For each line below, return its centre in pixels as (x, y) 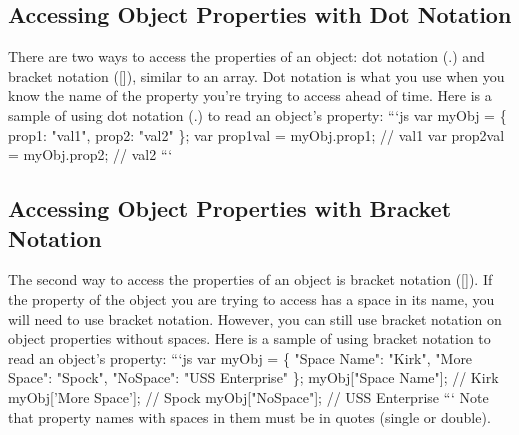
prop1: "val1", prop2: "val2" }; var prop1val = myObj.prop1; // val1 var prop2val (256, 134)
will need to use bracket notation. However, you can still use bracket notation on (255, 318)
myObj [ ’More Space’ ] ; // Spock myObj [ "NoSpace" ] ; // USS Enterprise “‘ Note (248, 396)
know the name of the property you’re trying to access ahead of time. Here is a (250, 95)
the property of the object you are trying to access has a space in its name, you (251, 298)
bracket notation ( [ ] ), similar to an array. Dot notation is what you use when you (256, 75)
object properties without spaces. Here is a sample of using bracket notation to (249, 338)
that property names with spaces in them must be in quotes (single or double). (249, 416)
